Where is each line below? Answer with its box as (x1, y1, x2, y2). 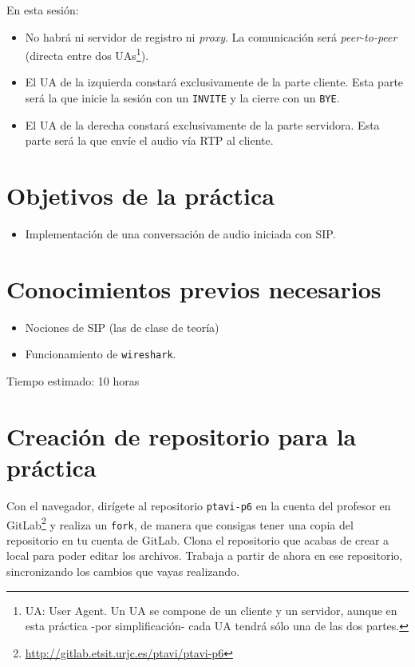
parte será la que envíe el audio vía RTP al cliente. (25, 132, 274, 149)
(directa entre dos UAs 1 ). (25, 45, 149, 63)
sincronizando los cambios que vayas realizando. (6, 563, 240, 580)
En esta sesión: (6, 2, 79, 18)
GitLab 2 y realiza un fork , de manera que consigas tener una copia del (6, 513, 354, 533)
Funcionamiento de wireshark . (25, 345, 176, 362)
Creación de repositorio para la (6, 419, 357, 452)
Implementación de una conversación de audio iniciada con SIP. (25, 226, 336, 242)
